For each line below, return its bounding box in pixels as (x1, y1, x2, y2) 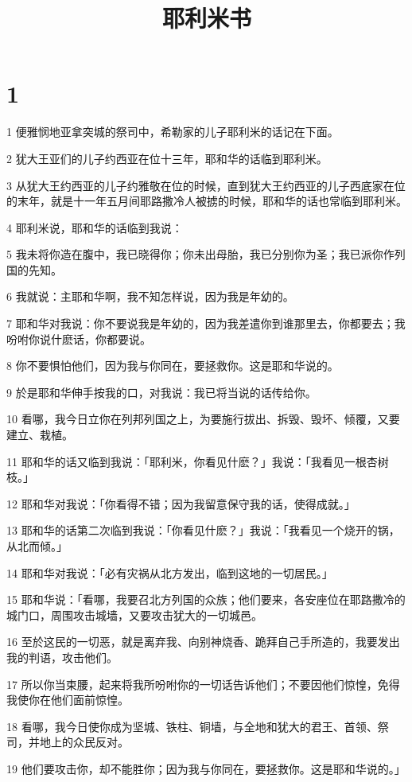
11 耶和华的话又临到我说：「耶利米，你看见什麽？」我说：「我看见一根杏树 (6, 453, 389, 469)
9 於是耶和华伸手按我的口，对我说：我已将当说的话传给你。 (6, 383, 317, 400)
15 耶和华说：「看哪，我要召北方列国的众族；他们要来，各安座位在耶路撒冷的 (6, 591, 406, 608)
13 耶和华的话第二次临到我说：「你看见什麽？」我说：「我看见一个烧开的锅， (6, 522, 400, 539)
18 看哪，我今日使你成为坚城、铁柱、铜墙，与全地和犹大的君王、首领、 (6, 718, 378, 734)
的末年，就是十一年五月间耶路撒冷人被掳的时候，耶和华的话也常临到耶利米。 (6, 193, 407, 209)
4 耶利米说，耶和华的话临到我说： (6, 219, 183, 235)
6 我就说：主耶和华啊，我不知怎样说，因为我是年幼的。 (6, 288, 294, 305)
